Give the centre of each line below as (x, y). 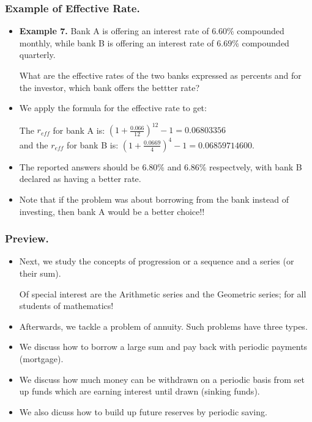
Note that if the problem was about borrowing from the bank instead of (154, 199)
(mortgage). (41, 358)
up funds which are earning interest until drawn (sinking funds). (139, 391)
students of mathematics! (66, 306)
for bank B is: (93, 144)
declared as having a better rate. (80, 179)
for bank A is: (79, 130)
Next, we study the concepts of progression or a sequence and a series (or (157, 261)
